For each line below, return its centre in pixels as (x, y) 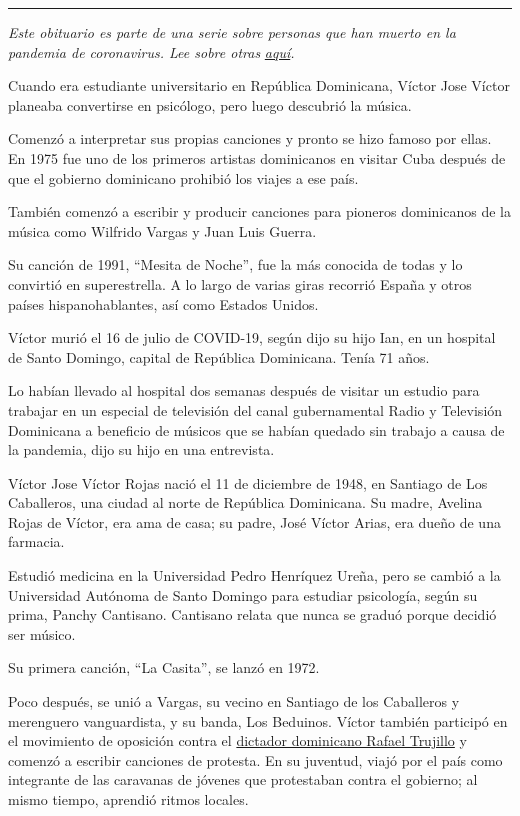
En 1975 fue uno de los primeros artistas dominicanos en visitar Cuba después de (257, 157)
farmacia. (36, 541)
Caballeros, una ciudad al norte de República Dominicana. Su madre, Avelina (245, 502)
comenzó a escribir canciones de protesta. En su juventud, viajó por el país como (255, 759)
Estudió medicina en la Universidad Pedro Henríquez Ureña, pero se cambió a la (254, 575)
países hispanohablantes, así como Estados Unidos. (163, 303)
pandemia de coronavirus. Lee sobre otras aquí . (151, 51)
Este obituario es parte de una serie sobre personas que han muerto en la (232, 32)
